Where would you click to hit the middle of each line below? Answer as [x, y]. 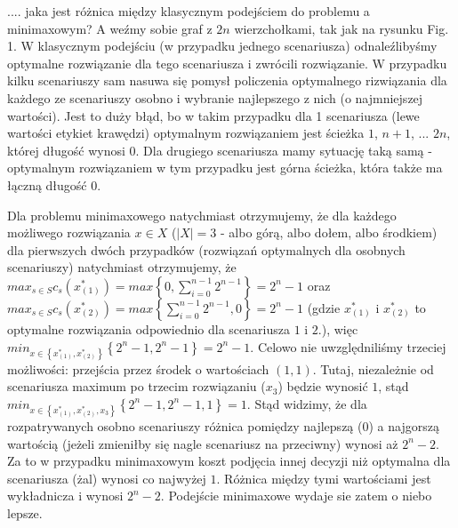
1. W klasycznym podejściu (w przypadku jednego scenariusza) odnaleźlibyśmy [222, 46]
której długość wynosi [66, 150]
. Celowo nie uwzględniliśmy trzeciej [348, 346]
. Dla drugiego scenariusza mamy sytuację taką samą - [284, 150]
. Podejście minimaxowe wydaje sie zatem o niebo [296, 496]
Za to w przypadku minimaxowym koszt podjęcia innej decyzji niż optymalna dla [229, 461]
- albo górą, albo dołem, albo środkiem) [329, 232]
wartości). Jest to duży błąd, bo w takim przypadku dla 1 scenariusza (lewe [213, 115]
